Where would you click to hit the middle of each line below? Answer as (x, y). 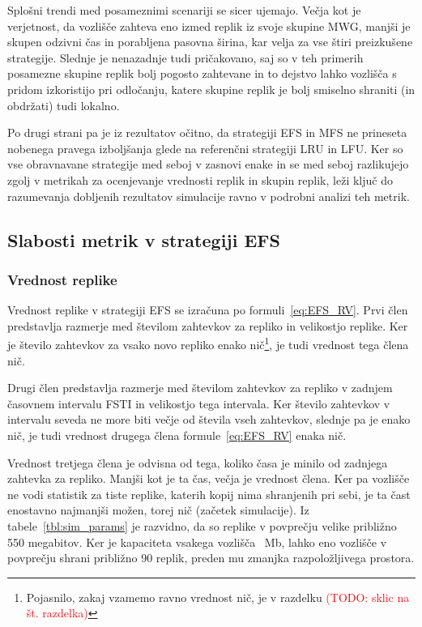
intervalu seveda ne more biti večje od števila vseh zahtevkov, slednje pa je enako (209, 419)
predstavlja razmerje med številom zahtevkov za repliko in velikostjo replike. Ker (208, 325)
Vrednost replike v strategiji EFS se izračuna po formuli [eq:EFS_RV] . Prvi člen (208, 310)
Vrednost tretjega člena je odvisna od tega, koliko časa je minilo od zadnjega (198, 462)
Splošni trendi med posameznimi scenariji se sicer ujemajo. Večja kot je (184, 10)
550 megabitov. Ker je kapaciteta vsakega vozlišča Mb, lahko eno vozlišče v (197, 542)
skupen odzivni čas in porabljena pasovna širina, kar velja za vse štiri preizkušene (210, 42)
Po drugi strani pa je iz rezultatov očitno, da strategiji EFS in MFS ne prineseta (207, 132)
